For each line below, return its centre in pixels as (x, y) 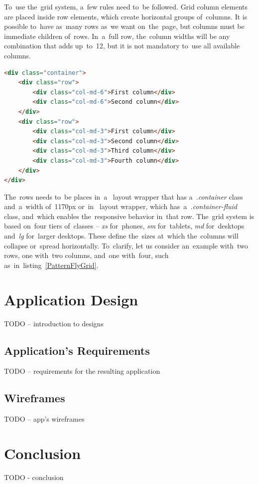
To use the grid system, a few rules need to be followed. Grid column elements (126, 6)
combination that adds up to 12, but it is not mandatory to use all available (122, 46)
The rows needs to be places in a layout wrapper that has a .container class (124, 196)
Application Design (71, 299)
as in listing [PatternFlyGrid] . (51, 265)
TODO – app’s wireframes (44, 419)
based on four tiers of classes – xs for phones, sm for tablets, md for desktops (124, 226)
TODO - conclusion (34, 477)
